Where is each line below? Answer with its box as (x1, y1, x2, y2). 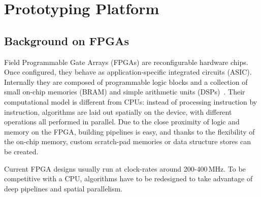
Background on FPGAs (4, 32, 129, 48)
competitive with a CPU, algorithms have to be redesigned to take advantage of (4, 173, 253, 184)
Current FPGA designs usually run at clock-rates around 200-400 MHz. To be (4, 163, 246, 174)
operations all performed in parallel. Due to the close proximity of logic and (4, 116, 240, 127)
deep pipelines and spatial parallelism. (4, 183, 123, 193)
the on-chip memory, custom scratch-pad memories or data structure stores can (4, 136, 251, 147)
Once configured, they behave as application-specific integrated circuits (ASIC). (4, 67, 252, 77)
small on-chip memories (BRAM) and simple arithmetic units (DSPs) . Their (4, 86, 245, 97)
